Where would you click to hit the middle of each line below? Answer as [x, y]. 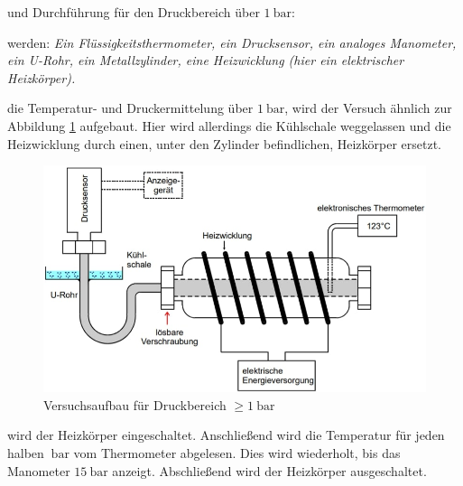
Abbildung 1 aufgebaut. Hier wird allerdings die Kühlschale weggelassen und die [229, 125]
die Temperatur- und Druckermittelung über [130, 108]
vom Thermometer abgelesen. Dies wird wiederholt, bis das [237, 453]
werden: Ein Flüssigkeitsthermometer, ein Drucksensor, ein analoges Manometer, [232, 42]
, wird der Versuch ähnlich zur [368, 108]
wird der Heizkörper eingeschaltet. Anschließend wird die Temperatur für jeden [226, 435]
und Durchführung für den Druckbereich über [134, 12]
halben [26, 453]
